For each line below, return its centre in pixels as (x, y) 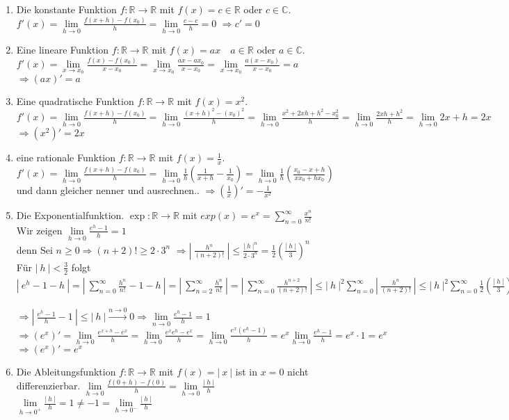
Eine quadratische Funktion (75, 100)
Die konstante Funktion (66, 9)
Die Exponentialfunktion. (70, 215)
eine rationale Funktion (66, 157)
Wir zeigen (39, 230)
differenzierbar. (48, 385)
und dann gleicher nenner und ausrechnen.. (108, 190)
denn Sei (34, 249)
